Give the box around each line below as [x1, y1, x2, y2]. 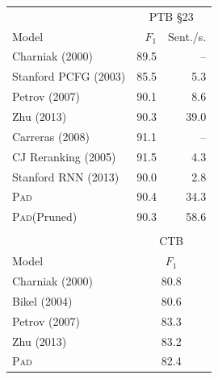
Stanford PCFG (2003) [12, 68, 126, 85]
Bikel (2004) [12, 292, 73, 309]
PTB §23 [149, 7, 194, 24]
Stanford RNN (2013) [12, 168, 119, 185]
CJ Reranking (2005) [12, 148, 116, 165]
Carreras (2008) [12, 127, 90, 144]
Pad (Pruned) [12, 208, 78, 225]
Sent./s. [168, 27, 207, 44]
